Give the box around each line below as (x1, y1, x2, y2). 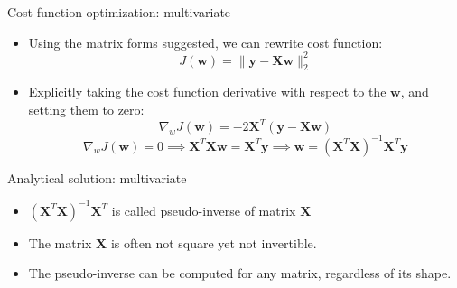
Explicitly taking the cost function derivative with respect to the (28, 82, 387, 101)
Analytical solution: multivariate (7, 168, 187, 187)
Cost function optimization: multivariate (7, 3, 231, 21)
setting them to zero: (28, 100, 145, 119)
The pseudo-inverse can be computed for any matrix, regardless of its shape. (28, 264, 452, 283)
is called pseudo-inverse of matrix (111, 200, 296, 219)
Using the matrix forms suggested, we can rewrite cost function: (28, 33, 383, 51)
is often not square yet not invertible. (110, 233, 317, 252)
